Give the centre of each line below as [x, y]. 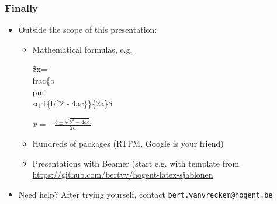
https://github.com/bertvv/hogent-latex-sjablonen [123, 174]
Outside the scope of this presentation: [88, 30]
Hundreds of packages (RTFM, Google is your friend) [128, 143]
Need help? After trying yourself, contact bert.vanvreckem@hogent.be [146, 194]
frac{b [44, 80]
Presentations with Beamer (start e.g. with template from [136, 163]
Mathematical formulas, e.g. [82, 49]
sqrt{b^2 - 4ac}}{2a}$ [72, 103]
